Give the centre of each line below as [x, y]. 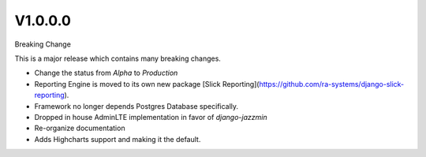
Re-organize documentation [80, 128]
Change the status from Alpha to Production [106, 73]
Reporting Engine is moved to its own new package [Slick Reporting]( [147, 84]
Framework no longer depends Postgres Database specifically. [136, 106]
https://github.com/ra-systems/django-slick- [332, 84]
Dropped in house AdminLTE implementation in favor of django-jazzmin [151, 117]
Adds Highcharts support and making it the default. [118, 139]
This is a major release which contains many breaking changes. [118, 58]
